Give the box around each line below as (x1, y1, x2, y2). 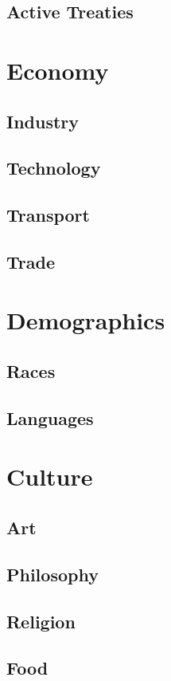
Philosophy (6, 561, 99, 586)
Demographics (6, 304, 165, 337)
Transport (6, 203, 90, 227)
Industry (6, 108, 80, 133)
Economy (6, 53, 109, 86)
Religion (6, 608, 76, 633)
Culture (6, 460, 93, 493)
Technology (6, 155, 101, 180)
